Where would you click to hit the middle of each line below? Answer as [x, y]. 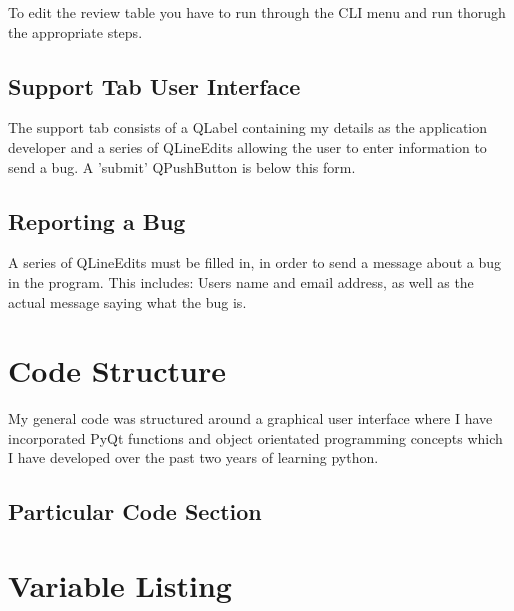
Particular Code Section [135, 511]
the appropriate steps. [75, 31]
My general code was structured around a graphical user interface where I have [250, 418]
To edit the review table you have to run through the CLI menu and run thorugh [257, 12]
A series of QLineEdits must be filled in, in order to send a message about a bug [254, 262]
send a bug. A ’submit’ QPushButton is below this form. [182, 166]
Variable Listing [120, 585]
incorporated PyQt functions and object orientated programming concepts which [255, 437]
